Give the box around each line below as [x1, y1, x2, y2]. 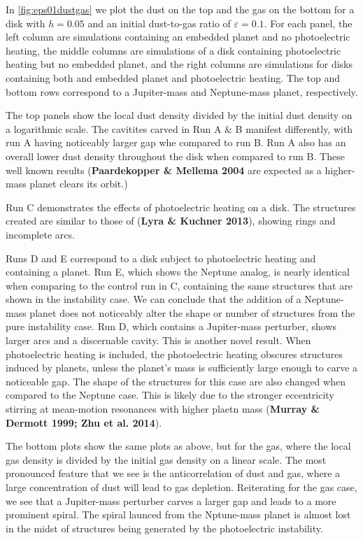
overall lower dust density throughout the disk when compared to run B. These [6, 148, 345, 163]
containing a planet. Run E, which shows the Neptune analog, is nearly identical [6, 264, 350, 279]
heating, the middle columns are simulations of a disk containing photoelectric [6, 43, 341, 57]
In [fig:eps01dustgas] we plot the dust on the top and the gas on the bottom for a [6, 2, 355, 16]
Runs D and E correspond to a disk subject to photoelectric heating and [6, 250, 316, 265]
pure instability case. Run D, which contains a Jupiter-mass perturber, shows [6, 319, 337, 334]
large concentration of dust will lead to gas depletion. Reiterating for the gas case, [6, 480, 357, 494]
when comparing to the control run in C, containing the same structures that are [6, 278, 353, 292]
